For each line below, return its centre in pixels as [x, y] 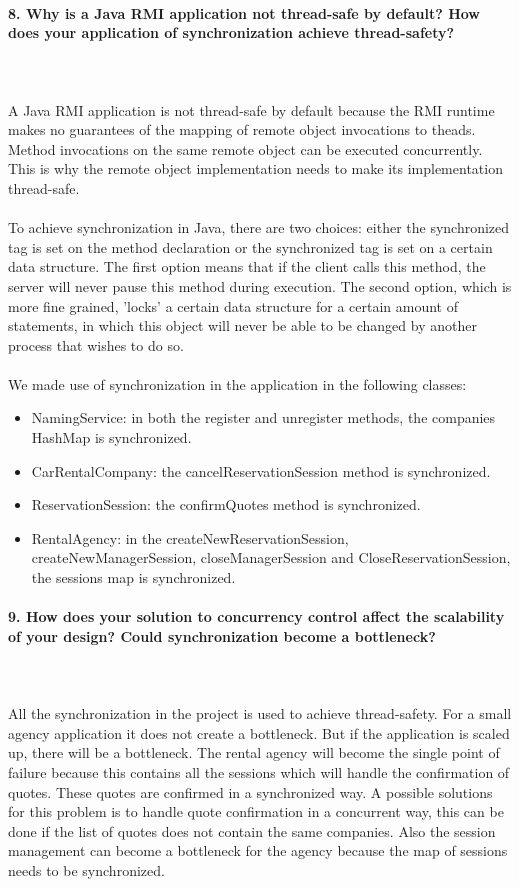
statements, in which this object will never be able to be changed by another [242, 325]
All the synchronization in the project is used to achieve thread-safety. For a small [260, 713]
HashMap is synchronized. [111, 437]
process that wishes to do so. [96, 344]
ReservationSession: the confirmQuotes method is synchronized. [226, 504]
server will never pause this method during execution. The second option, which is [260, 285]
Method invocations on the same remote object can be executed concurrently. [245, 148]
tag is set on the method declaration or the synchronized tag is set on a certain [250, 246]
